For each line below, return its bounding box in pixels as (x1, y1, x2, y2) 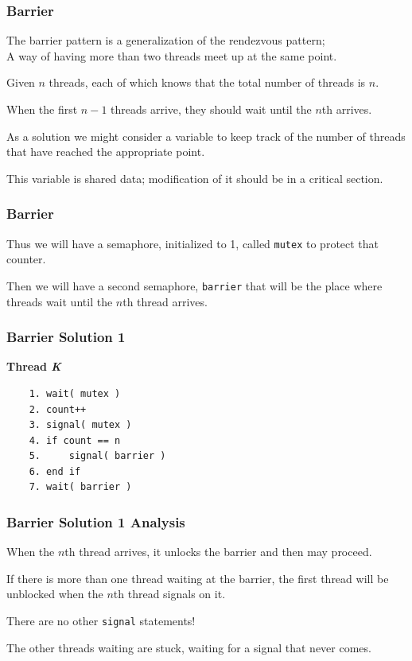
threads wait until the (6, 293, 113, 309)
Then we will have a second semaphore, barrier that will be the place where (6, 277, 383, 294)
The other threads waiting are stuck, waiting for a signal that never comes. (6, 639, 371, 655)
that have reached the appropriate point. (6, 143, 205, 160)
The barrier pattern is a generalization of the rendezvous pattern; (6, 32, 325, 49)
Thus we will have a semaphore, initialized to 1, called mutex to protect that (6, 235, 379, 251)
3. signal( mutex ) (29, 419, 132, 431)
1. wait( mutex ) (29, 387, 121, 399)
